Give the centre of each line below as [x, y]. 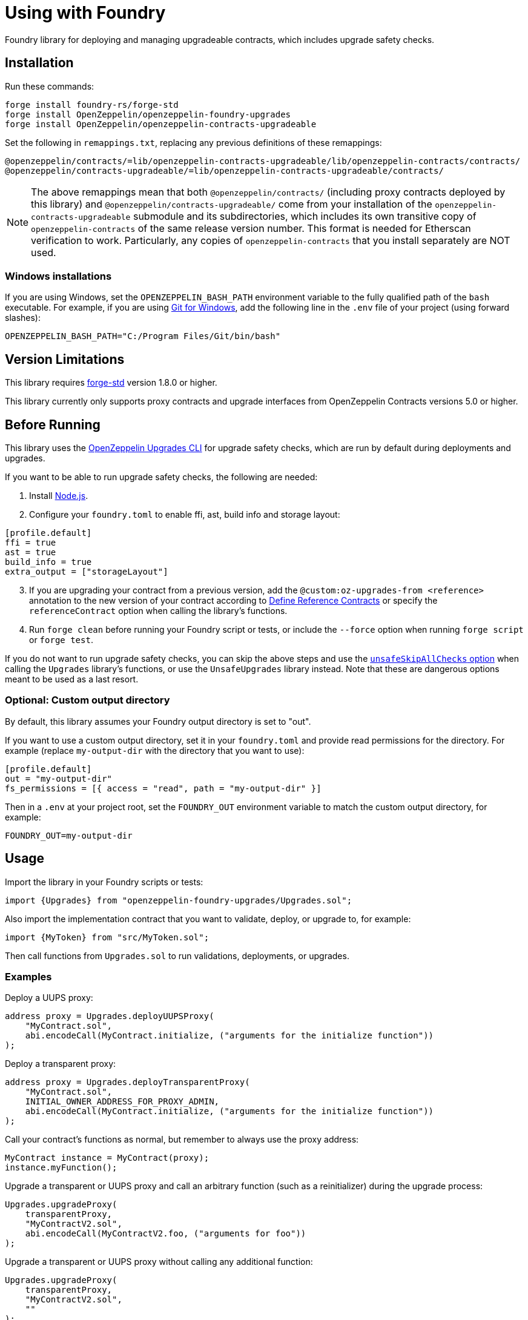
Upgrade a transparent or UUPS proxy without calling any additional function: [159, 1262]
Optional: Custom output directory [87, 700]
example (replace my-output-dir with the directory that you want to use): [155, 750]
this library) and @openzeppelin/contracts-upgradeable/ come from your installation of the [232, 204]
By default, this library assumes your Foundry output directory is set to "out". [158, 721]
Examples [28, 977]
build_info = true [48, 562]
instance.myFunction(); [61, 1168]
